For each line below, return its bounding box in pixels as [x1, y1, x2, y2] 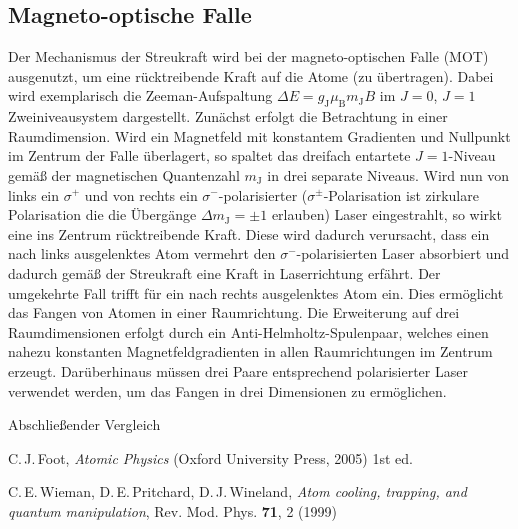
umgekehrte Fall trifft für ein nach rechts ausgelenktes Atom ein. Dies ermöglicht [8, 282, 504, 303]
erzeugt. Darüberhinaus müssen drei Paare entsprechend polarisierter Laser [8, 360, 468, 381]
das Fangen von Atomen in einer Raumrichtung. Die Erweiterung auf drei [8, 302, 460, 323]
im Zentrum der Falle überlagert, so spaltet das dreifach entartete [8, 145, 411, 166]
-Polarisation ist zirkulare [323, 184, 479, 205]
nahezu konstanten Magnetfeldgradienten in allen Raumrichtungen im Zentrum [8, 341, 493, 362]
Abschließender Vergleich [8, 414, 161, 435]
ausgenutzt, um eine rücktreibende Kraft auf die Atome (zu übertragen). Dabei [8, 65, 494, 86]
